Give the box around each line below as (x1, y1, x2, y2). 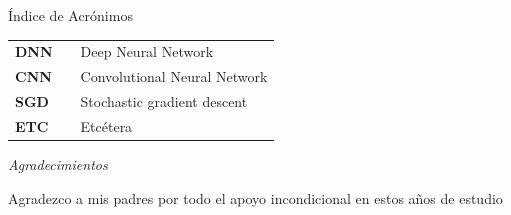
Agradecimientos (8, 153, 108, 174)
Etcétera (80, 115, 133, 136)
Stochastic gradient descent (80, 91, 248, 112)
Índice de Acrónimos (8, 5, 133, 25)
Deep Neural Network (80, 41, 214, 62)
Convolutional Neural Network (80, 66, 268, 87)
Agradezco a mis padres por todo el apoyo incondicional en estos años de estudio (8, 187, 503, 208)
